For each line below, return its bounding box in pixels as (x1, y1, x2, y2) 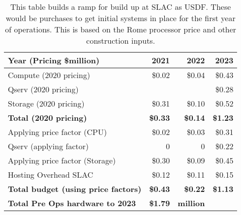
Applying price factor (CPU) (8, 126, 107, 137)
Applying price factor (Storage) (8, 155, 116, 166)
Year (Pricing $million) (8, 54, 100, 66)
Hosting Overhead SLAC (8, 169, 93, 180)
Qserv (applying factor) (8, 140, 89, 152)
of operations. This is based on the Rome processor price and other (5, 24, 237, 35)
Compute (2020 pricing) (8, 69, 90, 81)
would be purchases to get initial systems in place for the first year (5, 12, 236, 24)
